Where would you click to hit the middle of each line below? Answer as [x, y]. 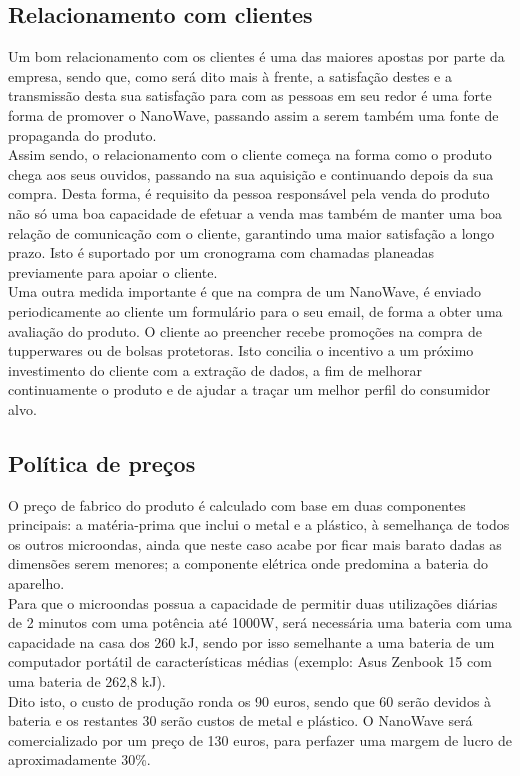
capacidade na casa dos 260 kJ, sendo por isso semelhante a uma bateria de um [251, 641]
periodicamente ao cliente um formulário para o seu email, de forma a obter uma [255, 310]
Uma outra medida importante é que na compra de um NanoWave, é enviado [244, 291]
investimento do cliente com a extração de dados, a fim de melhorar [215, 369]
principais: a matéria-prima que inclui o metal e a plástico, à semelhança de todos [259, 524]
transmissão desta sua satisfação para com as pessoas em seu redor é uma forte [250, 95]
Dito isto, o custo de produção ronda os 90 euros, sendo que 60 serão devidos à [250, 700]
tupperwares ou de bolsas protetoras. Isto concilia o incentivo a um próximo [241, 350]
